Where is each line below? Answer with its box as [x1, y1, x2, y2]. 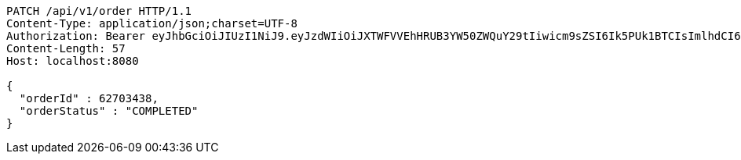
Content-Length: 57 [6, 42, 126, 55]
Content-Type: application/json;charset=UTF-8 [6, 17, 297, 30]
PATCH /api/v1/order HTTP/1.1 [6, 5, 192, 17]
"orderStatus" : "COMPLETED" [19, 105, 199, 117]
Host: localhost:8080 [6, 55, 139, 67]
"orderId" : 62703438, [19, 92, 159, 105]
